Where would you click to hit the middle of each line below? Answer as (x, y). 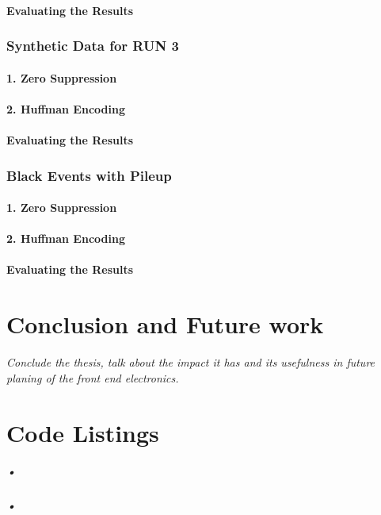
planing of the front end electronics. (93, 377)
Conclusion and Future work (165, 324)
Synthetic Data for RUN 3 (93, 46)
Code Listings (83, 432)
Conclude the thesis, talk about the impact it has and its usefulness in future (191, 362)
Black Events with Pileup (89, 175)
